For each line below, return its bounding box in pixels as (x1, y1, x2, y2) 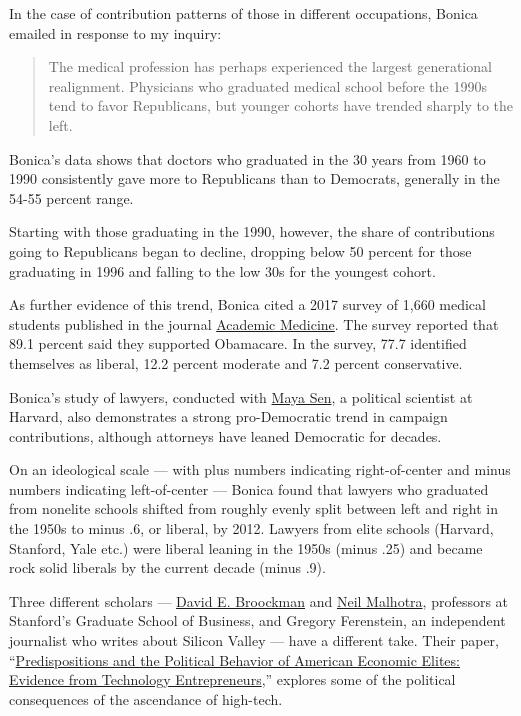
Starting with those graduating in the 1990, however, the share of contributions (9, 221, 495, 242)
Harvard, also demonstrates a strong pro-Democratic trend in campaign (9, 406, 448, 427)
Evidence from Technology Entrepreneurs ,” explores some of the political (9, 669, 456, 690)
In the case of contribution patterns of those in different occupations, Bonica (9, 3, 478, 23)
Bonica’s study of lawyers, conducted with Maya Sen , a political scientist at (9, 386, 473, 407)
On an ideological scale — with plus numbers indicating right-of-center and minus (9, 459, 511, 480)
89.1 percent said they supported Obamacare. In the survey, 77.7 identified (9, 333, 467, 354)
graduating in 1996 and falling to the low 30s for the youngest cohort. (9, 260, 436, 281)
